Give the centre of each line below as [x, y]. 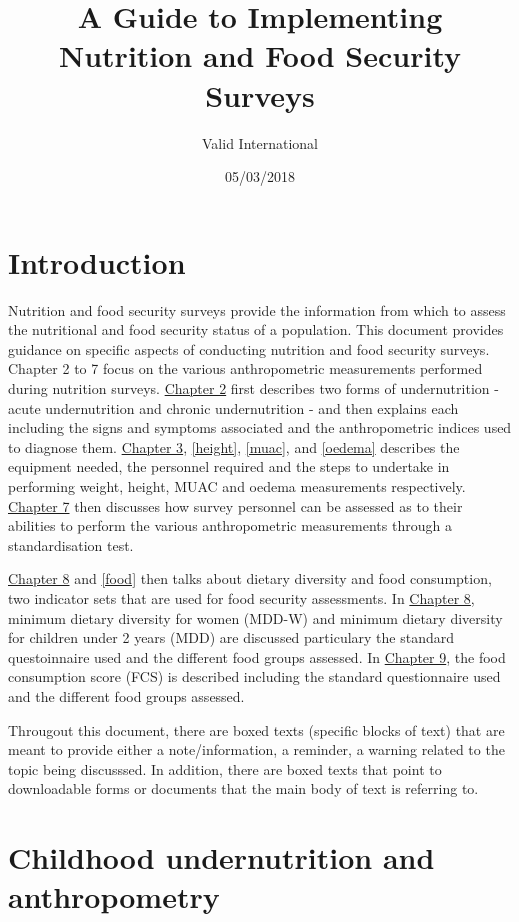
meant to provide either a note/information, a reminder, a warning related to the [256, 749]
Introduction [97, 261]
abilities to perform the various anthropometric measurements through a [230, 525]
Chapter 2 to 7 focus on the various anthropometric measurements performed [245, 368]
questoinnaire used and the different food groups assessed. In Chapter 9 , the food [257, 656]
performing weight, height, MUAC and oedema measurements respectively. [237, 485]
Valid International [260, 142]
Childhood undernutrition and [221, 857]
